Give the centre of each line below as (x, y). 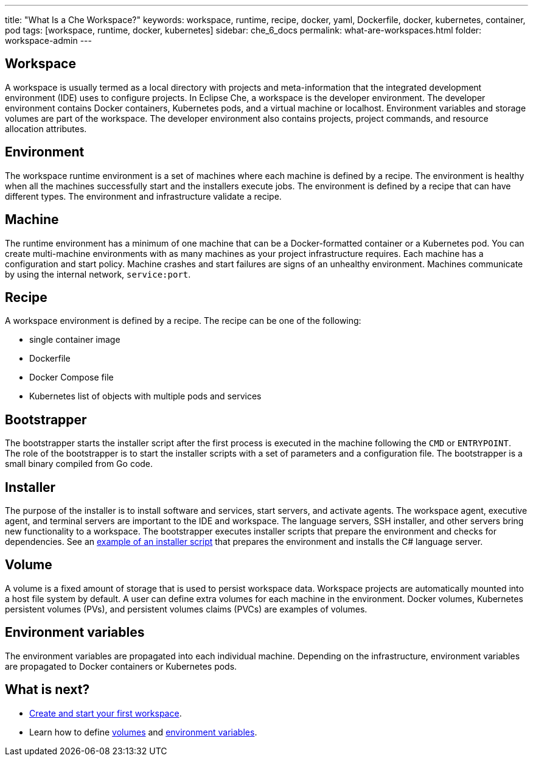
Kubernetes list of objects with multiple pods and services (145, 396)
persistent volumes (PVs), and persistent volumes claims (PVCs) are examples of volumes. (186, 609)
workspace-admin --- (48, 40)
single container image (75, 340)
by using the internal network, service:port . (98, 274)
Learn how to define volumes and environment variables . (143, 732)
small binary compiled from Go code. (79, 464)
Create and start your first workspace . (106, 713)
